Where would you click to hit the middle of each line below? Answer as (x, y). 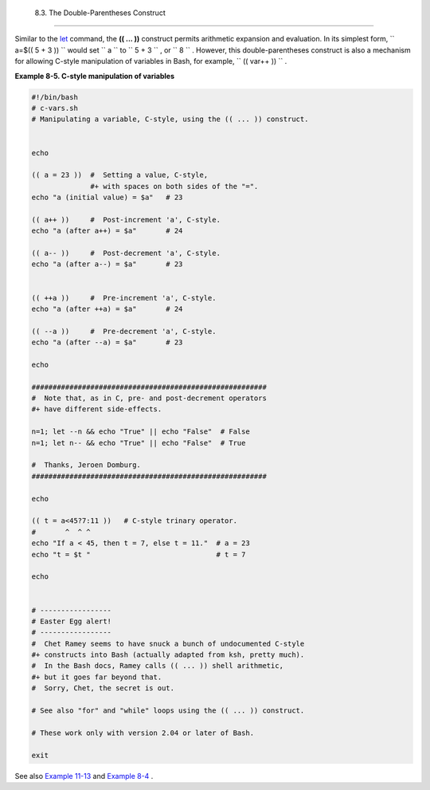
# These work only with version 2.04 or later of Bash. (143, 733)
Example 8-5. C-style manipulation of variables (95, 76)
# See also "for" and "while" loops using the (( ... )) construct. (168, 711)
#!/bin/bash (55, 97)
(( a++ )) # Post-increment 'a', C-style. (126, 220)
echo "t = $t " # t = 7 (139, 554)
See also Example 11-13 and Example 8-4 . (84, 776)
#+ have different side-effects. (97, 409)
